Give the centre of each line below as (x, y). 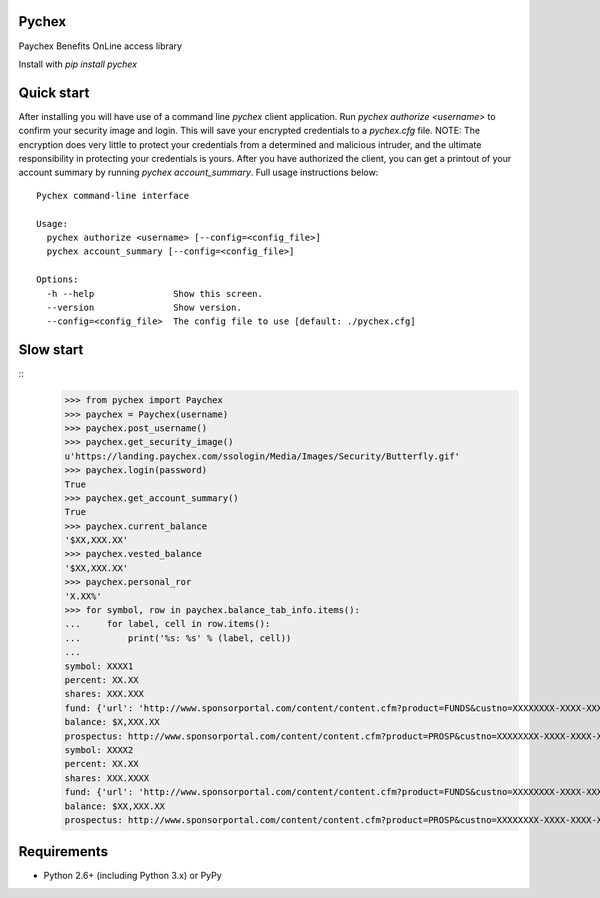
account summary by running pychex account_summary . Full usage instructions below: (198, 172)
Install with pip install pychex (78, 64)
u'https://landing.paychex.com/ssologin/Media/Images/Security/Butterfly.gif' (262, 456)
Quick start (54, 92)
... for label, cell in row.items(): (167, 624)
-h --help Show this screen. (155, 293)
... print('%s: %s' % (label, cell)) (178, 638)
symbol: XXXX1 (99, 666)
